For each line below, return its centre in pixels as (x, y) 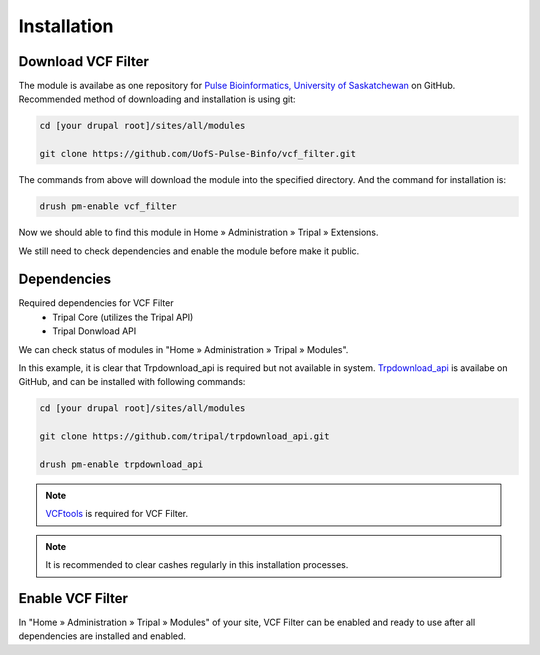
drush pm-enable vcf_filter (108, 206)
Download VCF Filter (84, 61)
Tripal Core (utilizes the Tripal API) (123, 317)
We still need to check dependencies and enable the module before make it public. (189, 251)
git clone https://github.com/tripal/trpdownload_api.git (184, 436)
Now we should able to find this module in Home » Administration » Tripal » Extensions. (198, 232)
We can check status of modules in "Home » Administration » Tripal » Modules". (183, 349)
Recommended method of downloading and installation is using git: (157, 99)
